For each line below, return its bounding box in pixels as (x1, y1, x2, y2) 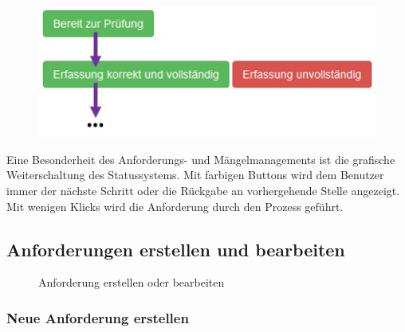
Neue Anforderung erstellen (6, 307, 189, 327)
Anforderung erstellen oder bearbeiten (38, 274, 225, 291)
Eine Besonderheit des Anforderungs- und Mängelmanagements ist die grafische (6, 150, 395, 167)
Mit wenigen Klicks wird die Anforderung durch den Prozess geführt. (6, 197, 344, 214)
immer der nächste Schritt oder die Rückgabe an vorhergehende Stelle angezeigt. (6, 182, 400, 198)
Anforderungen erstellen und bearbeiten (6, 236, 345, 261)
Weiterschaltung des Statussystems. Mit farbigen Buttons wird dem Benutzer (6, 166, 384, 183)
